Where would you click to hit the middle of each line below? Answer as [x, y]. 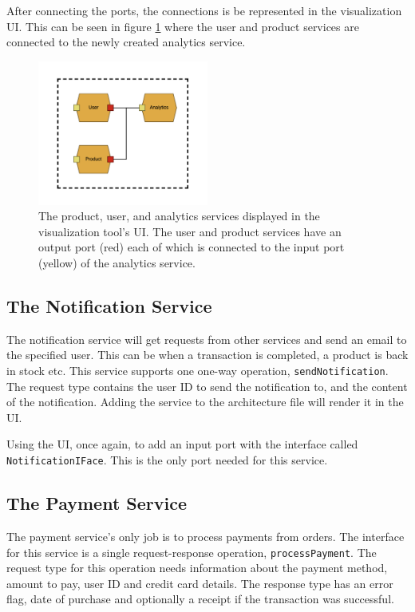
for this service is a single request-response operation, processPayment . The [192, 552]
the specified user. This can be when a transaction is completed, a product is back [207, 355]
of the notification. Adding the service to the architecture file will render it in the [205, 402]
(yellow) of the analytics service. [117, 263]
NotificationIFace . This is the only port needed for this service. [167, 460]
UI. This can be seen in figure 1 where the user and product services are [183, 26]
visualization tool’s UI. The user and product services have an [190, 231]
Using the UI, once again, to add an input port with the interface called [182, 444]
